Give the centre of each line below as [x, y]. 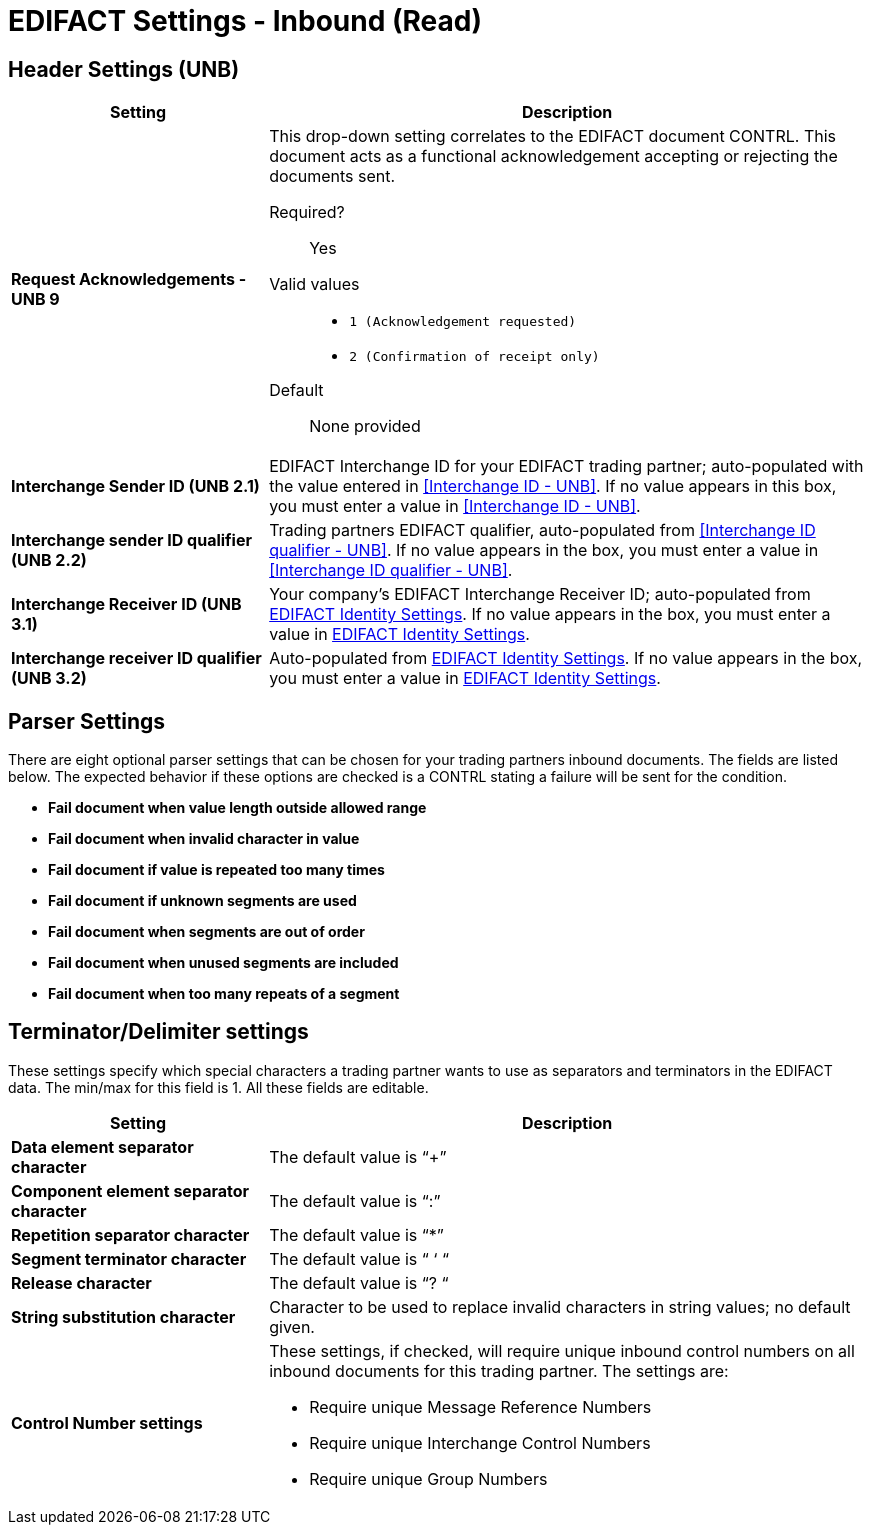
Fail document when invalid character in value [204, 839]
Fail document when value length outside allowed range [237, 808]
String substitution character [123, 1316]
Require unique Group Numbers [428, 1478]
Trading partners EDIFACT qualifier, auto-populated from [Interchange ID [542, 530]
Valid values [314, 284]
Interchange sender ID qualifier [131, 540]
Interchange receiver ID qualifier [136, 658]
